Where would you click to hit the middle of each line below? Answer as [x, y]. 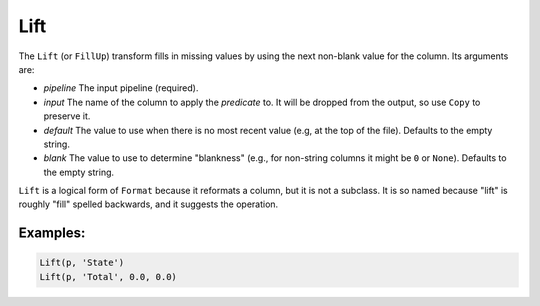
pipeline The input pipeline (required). [121, 88]
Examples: [52, 233]
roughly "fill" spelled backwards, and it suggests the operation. [148, 204]
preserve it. [67, 116]
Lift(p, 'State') [82, 263]
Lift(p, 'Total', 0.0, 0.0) [108, 276]
